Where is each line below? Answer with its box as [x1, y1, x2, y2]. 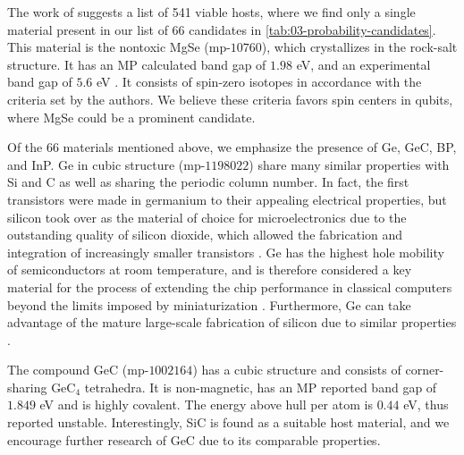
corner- [405, 360, 444, 379]
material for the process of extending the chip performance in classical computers [7, 277, 452, 296]
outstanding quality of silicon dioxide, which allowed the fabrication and [7, 225, 403, 244]
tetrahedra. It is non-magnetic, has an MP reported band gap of [84, 377, 437, 396]
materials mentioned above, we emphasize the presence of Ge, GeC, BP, [63, 138, 457, 156]
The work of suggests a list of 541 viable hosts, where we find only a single [7, 3, 416, 21]
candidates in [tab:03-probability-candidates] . [189, 20, 436, 38]
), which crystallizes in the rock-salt [261, 38, 458, 56]
